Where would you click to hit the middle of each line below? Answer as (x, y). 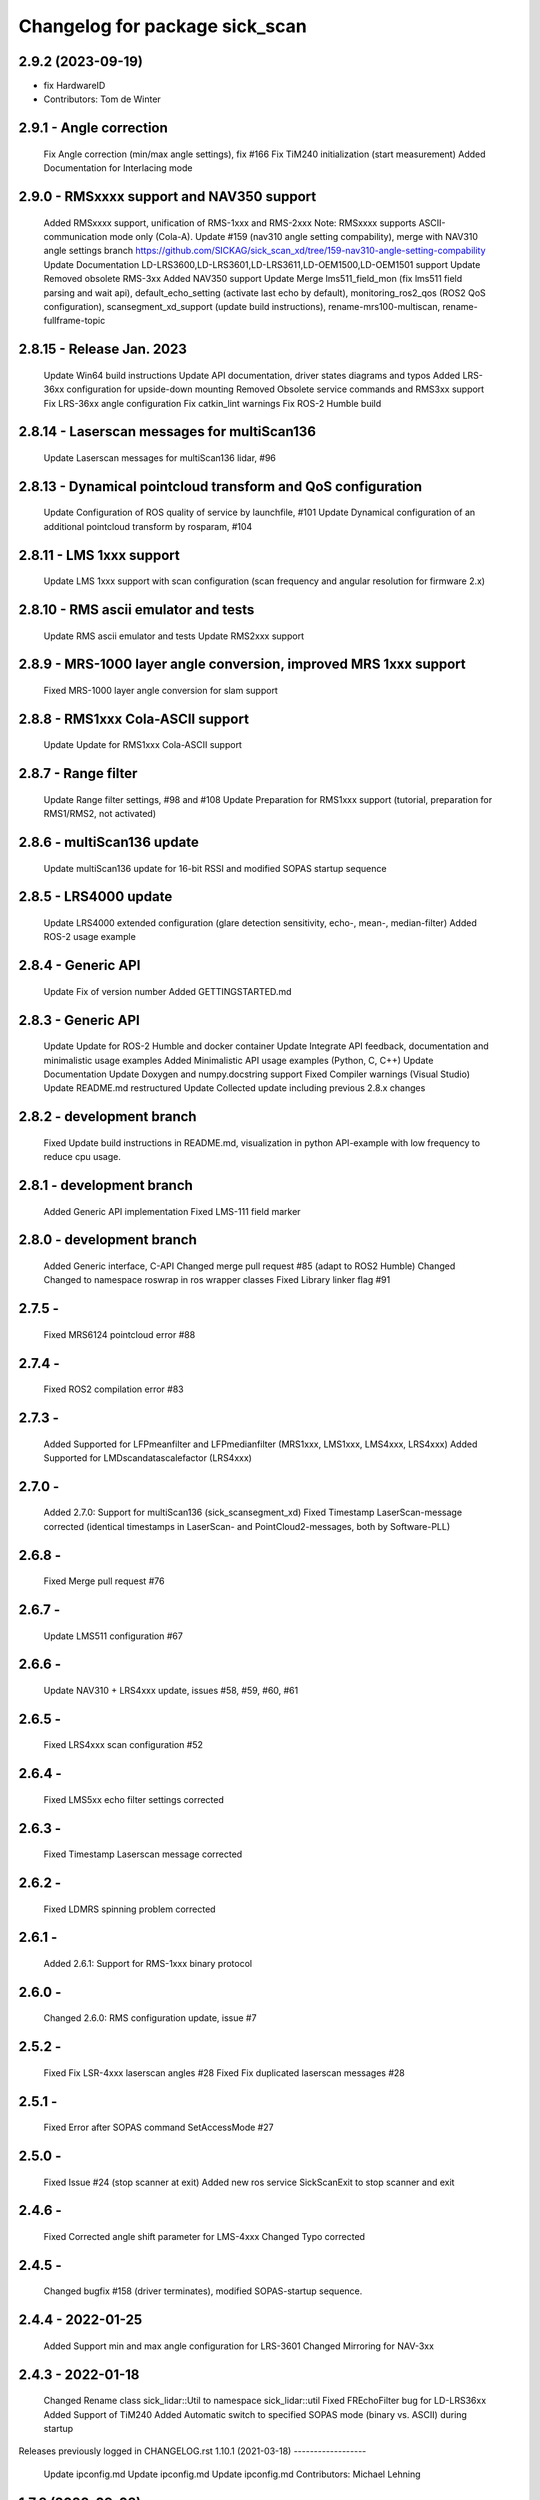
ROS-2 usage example (90, 937)
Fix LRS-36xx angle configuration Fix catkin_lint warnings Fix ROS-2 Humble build (212, 403)
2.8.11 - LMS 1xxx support (99, 555)
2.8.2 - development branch (107, 1116)
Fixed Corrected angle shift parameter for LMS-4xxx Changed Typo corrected (204, 2237)
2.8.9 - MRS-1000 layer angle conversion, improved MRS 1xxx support (242, 664)
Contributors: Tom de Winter (102, 99)
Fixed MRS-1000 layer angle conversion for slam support (161, 690)
